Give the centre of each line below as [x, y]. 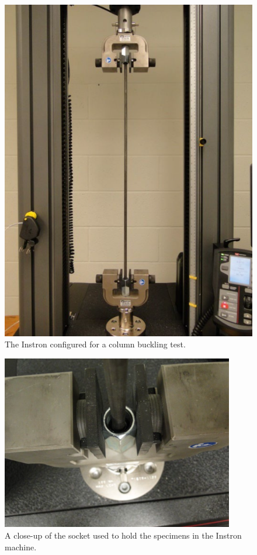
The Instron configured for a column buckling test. [95, 344]
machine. [21, 547]
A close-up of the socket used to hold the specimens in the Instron [123, 535]
